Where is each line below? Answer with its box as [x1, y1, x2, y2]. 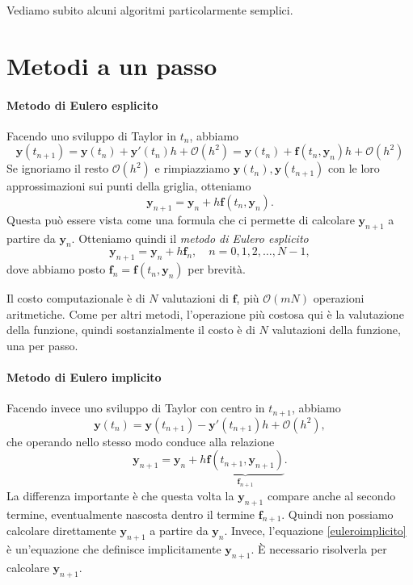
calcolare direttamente [6, 522, 116, 539]
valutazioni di [162, 290, 229, 307]
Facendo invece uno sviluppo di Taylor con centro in [6, 399, 265, 416]
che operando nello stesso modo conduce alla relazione [6, 432, 275, 449]
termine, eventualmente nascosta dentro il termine [6, 505, 255, 522]
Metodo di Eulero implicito [6, 369, 162, 386]
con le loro [328, 160, 380, 177]
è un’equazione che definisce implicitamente [6, 541, 221, 558]
